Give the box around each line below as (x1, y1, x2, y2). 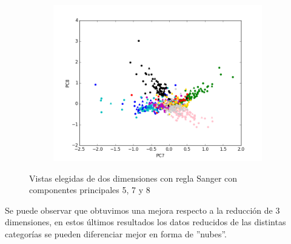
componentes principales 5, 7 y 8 (29, 183, 150, 196)
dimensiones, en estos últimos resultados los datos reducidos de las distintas (5, 216, 286, 228)
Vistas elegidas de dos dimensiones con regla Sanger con (29, 171, 238, 184)
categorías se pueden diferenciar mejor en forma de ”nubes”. (5, 227, 227, 240)
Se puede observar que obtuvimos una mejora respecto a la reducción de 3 (5, 203, 280, 216)
